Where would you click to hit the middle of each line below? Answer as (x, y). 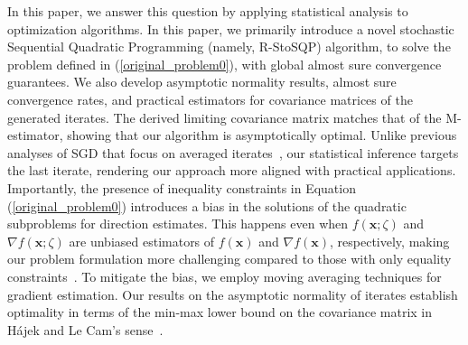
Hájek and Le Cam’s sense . (85, 329)
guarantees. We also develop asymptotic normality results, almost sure (202, 82)
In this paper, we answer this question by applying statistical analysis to (208, 11)
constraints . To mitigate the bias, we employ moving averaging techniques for (225, 276)
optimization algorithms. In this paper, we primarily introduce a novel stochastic (231, 28)
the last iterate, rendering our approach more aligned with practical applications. (232, 170)
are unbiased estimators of (142, 241)
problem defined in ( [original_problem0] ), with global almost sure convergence (225, 64)
